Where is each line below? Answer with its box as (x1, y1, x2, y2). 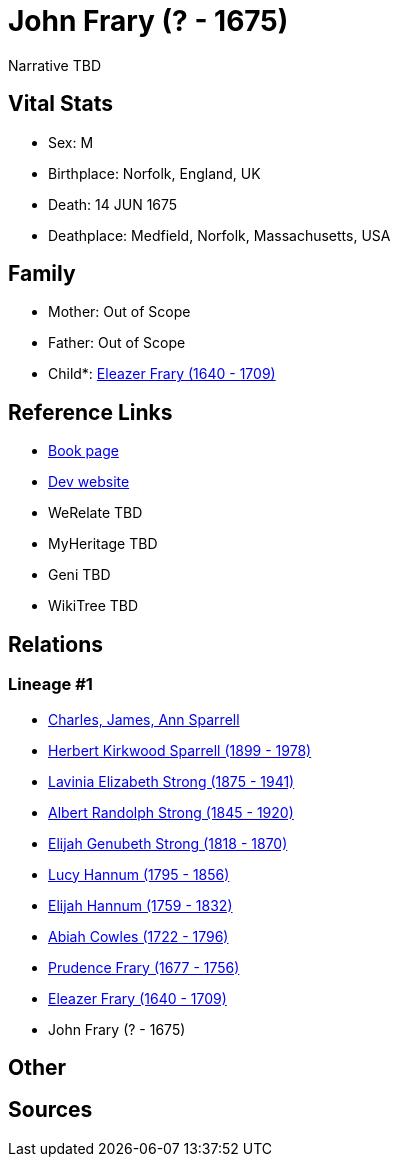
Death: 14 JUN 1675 (48, 195, 178, 213)
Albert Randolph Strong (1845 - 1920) (48, 803, 294, 821)
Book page (48, 442, 119, 460)
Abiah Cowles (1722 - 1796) (48, 927, 229, 945)
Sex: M (48, 133, 94, 151)
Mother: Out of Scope (48, 303, 191, 321)
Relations (8, 631, 104, 657)
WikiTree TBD (48, 597, 139, 615)
